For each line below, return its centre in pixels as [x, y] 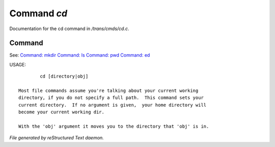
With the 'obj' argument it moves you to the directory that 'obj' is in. [114, 126]
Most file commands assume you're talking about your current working [108, 91]
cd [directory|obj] [64, 76]
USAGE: [18, 64]
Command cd [38, 13]
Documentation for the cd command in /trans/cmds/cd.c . [69, 29]
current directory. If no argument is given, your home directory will [113, 105]
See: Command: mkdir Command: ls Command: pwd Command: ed [80, 55]
